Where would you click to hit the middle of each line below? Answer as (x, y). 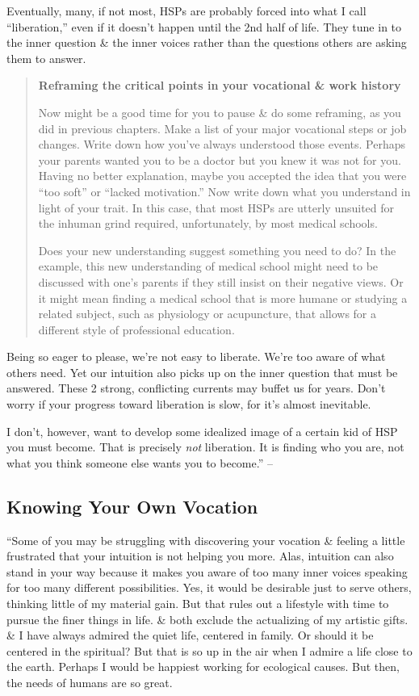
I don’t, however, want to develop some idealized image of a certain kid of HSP (202, 431)
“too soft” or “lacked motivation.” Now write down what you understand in (224, 191)
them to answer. (46, 58)
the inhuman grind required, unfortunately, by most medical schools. (208, 223)
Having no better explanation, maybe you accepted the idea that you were (222, 176)
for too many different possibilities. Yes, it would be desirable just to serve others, (209, 587)
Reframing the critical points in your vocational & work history (220, 85)
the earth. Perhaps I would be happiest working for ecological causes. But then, (203, 667)
